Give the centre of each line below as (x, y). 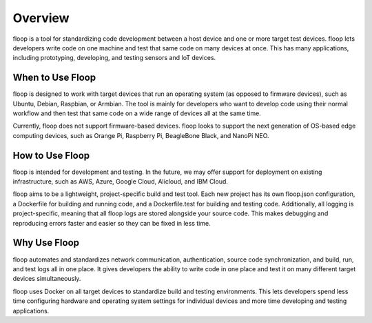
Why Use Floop (46, 243)
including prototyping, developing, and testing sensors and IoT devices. (114, 58)
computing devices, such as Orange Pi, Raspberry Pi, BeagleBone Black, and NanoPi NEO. (141, 135)
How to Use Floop (51, 155)
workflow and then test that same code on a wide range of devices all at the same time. (137, 113)
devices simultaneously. (47, 279)
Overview (41, 18)
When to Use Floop (54, 78)
